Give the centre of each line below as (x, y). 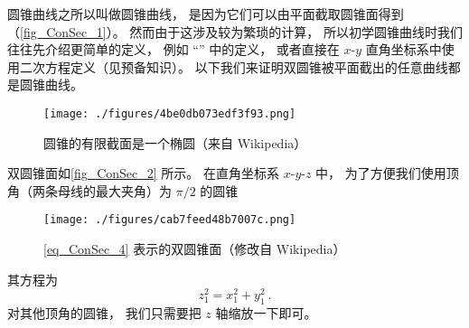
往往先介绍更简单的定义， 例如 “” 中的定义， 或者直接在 (174, 49)
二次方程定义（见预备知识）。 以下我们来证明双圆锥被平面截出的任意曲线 (234, 66)
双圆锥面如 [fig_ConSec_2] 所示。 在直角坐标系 (144, 173)
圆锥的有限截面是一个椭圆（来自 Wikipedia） (175, 142)
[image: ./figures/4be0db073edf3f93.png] (170, 113)
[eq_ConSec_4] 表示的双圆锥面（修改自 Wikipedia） (195, 249)
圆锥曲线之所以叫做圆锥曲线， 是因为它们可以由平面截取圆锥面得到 (206, 14)
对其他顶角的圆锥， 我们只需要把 (104, 313)
